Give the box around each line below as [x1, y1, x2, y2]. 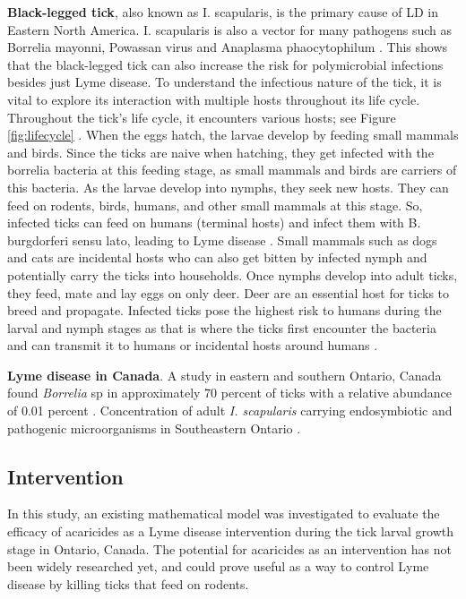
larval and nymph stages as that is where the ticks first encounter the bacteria [7, 318, 436, 337]
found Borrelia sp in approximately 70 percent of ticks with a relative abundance [7, 383, 452, 402]
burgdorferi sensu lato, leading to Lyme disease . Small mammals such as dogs [7, 230, 437, 249]
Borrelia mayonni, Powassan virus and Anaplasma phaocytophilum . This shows [7, 38, 448, 56]
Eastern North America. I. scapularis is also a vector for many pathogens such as [7, 20, 453, 39]
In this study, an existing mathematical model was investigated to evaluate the [7, 504, 440, 523]
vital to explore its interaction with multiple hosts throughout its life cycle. [7, 90, 420, 108]
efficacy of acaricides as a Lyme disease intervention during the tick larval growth [7, 522, 454, 541]
